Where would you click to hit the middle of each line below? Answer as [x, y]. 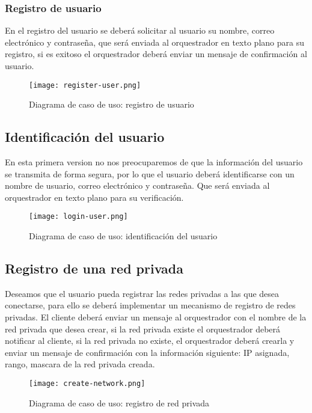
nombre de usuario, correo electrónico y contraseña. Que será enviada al [137, 185]
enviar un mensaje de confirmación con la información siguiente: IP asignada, [147, 352]
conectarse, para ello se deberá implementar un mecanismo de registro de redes [150, 305]
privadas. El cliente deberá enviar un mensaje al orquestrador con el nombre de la [156, 317]
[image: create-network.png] [87, 384]
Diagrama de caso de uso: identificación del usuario [123, 236]
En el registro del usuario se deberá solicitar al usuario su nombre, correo [140, 30]
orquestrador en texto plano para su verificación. [94, 197]
